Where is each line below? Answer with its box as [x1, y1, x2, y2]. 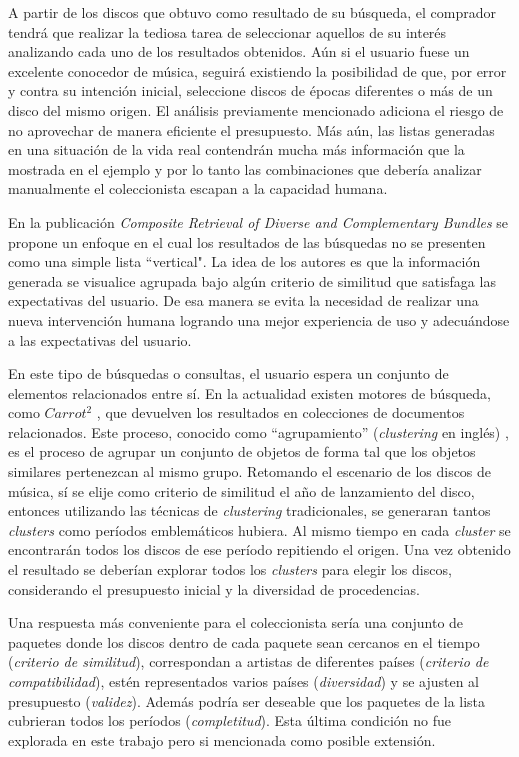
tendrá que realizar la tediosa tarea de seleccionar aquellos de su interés [8, 21, 447, 42]
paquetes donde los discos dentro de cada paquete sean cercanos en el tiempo [8, 631, 480, 652]
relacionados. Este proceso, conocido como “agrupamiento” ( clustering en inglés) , [8, 421, 509, 442]
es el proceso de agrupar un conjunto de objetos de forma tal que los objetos [8, 441, 476, 462]
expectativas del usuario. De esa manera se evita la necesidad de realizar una [8, 290, 479, 311]
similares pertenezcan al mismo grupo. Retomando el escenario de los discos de [8, 461, 492, 482]
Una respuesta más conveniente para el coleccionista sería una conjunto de [8, 612, 464, 633]
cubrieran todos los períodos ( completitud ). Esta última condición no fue [8, 710, 452, 731]
